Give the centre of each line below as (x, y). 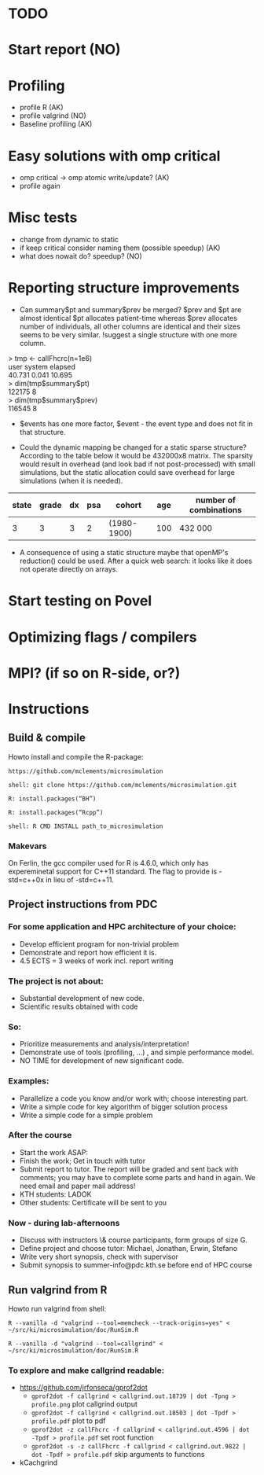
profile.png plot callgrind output (84, 1404)
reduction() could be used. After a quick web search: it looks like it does (136, 561)
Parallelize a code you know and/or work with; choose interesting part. (134, 1098)
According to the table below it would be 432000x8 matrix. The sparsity (136, 456)
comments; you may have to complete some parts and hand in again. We (137, 1177)
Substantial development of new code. (82, 998)
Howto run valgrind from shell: (57, 1308)
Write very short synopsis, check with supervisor (99, 1257)
